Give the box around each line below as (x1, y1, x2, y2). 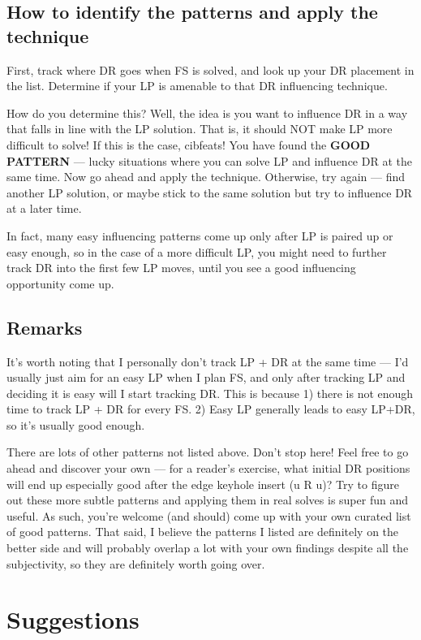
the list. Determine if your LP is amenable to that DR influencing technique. (6, 77, 388, 94)
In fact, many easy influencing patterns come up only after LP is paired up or (6, 227, 393, 244)
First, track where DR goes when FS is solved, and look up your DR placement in (6, 61, 415, 78)
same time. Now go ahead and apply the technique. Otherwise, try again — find (6, 168, 406, 185)
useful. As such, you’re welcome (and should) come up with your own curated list (6, 507, 411, 524)
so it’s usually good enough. (6, 416, 145, 433)
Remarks (6, 314, 83, 339)
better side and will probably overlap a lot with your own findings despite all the (6, 539, 409, 556)
